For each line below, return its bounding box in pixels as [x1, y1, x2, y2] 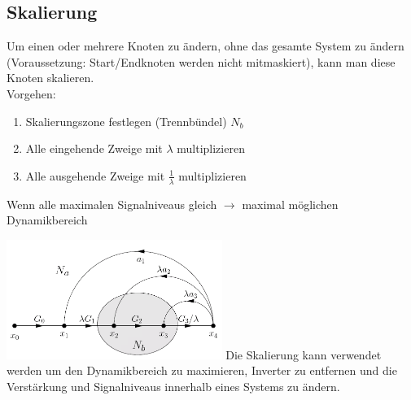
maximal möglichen [242, 195, 339, 212]
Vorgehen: [7, 85, 56, 102]
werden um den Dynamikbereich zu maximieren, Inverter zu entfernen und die [7, 362, 397, 379]
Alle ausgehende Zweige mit [25, 167, 165, 184]
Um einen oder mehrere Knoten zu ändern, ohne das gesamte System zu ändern [7, 37, 404, 54]
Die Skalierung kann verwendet [225, 346, 382, 363]
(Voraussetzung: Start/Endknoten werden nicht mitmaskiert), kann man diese [7, 53, 396, 70]
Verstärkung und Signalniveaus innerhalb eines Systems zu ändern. [7, 377, 340, 394]
